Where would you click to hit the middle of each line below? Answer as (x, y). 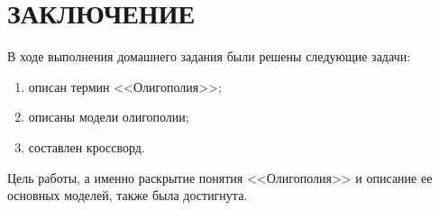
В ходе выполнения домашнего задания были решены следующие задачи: (209, 56)
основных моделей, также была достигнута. (128, 195)
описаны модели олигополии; (109, 117)
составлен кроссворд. (87, 146)
